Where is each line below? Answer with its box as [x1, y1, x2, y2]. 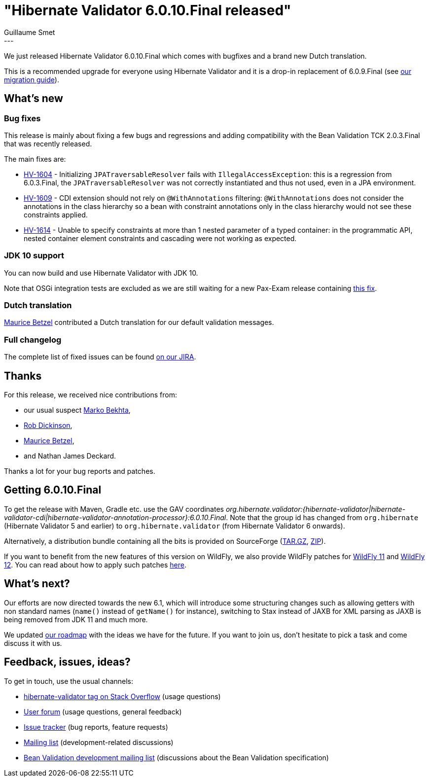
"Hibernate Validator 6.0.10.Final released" [4, 2, 291, 19]
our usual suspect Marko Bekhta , [24, 406, 131, 415]
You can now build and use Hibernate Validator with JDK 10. [4, 268, 198, 277]
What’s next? [4, 577, 70, 590]
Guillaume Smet [4, 28, 55, 36]
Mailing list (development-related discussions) [24, 738, 174, 746]
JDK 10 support [4, 250, 64, 261]
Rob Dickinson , [24, 421, 72, 430]
